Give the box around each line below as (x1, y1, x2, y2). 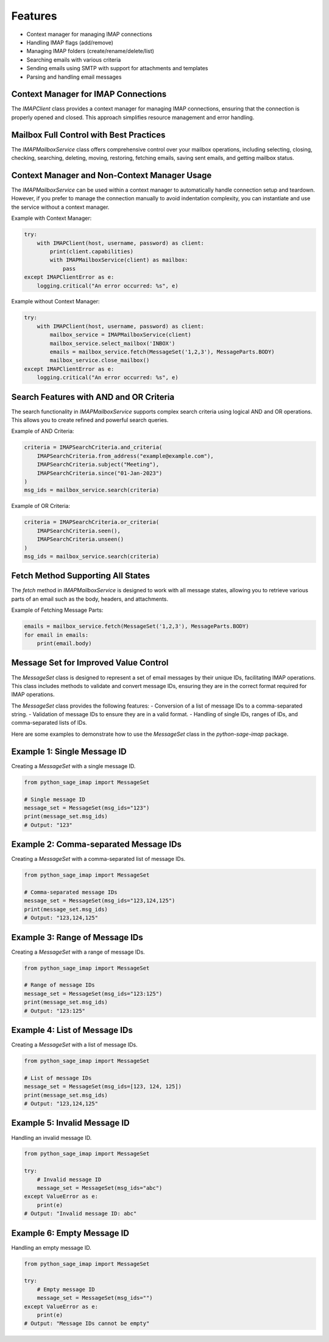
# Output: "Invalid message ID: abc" (24, 1210, 137, 1217)
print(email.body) (37, 640, 92, 647)
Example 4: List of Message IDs (11, 1025, 133, 1035)
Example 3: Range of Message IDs (11, 932, 143, 943)
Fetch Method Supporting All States (11, 571, 150, 581)
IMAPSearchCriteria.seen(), (37, 527, 121, 534)
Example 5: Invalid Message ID (11, 1118, 130, 1128)
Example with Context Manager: (11, 214, 92, 222)
